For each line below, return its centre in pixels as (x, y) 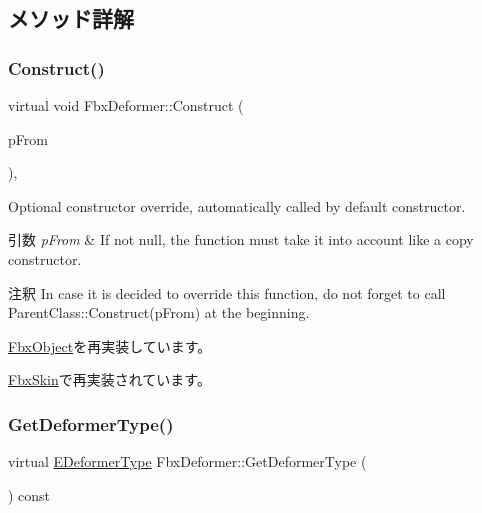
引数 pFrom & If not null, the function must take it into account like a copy (241, 239)
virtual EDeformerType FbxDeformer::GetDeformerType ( (187, 461)
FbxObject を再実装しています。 (110, 345)
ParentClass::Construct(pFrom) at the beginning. (159, 312)
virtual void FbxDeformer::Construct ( (126, 105)
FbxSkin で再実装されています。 (109, 379)
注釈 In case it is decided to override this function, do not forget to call (227, 292)
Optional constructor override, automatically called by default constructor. (237, 205)
